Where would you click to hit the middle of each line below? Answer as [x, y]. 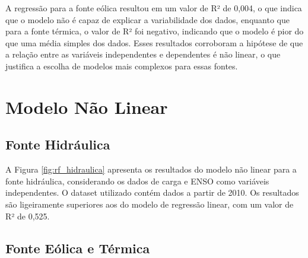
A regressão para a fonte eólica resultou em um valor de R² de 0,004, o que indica [154, 8]
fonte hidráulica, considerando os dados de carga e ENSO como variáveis [137, 181]
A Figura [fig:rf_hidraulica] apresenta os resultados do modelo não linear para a [151, 169]
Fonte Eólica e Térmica [78, 248]
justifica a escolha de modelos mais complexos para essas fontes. [122, 66]
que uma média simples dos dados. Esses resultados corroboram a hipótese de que [154, 42]
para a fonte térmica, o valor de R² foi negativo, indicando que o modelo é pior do [155, 31]
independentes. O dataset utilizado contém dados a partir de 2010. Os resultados [152, 192]
